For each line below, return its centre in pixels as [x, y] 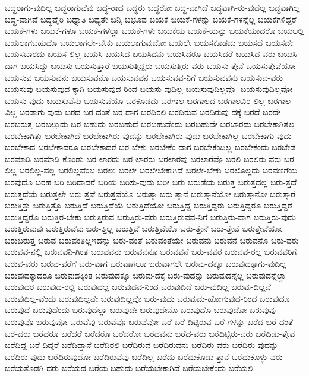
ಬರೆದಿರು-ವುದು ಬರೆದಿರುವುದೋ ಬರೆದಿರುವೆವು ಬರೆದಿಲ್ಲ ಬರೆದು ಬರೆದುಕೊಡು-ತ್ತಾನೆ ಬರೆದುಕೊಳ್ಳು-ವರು [144, 356]
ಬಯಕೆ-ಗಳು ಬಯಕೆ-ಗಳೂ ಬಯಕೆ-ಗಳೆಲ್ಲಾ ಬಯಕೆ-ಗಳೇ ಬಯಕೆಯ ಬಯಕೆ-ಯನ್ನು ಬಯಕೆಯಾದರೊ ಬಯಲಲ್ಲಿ [154, 31]
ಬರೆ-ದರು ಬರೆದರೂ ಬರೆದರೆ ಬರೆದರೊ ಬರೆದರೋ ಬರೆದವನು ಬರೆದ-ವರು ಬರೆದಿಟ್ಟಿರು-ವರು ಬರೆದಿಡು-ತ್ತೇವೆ [150, 333]
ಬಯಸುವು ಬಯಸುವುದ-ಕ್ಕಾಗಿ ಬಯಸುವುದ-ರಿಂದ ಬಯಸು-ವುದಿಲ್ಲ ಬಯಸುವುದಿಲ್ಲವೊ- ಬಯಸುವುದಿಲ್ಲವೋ [149, 89]
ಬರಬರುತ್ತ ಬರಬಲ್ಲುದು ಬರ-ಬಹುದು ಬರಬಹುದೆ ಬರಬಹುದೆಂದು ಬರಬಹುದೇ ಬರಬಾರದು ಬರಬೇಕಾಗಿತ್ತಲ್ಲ [150, 123]
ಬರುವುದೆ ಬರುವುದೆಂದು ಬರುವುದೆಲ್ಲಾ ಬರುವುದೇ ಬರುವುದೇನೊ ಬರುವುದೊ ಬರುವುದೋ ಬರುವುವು [140, 310]
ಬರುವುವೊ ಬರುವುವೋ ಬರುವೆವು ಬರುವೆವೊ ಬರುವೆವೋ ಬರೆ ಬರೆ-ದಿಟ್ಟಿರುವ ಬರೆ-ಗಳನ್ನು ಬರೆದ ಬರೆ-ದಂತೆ [149, 322]
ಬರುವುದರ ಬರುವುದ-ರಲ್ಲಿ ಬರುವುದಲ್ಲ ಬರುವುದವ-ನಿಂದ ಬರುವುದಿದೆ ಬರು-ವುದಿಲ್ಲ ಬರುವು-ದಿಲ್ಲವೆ [138, 287]
